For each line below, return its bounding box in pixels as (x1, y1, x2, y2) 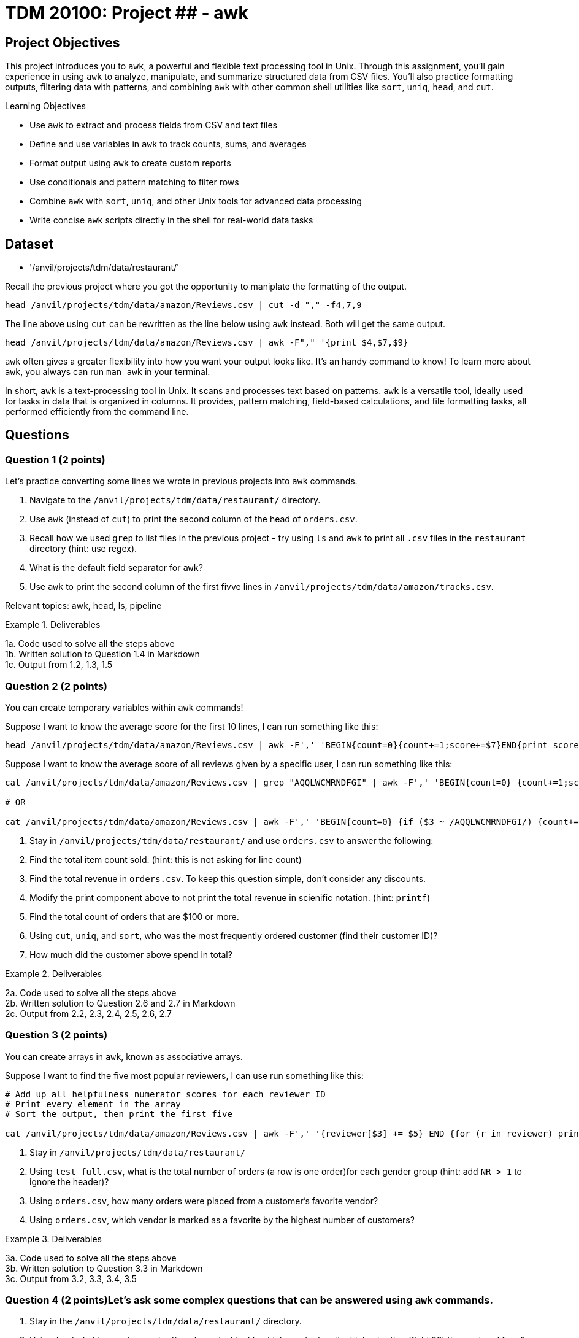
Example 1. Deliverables (5, 619, 101, 630)
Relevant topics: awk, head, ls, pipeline (5, 600, 162, 611)
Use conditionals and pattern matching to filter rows (29, 177, 239, 188)
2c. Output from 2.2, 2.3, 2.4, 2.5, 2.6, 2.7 (5, 1008, 172, 1019)
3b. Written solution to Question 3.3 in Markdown (5, 1263, 203, 1274)
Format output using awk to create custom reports (29, 158, 231, 169)
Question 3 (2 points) (5, 1029, 108, 1042)
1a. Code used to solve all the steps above (5, 638, 175, 649)
